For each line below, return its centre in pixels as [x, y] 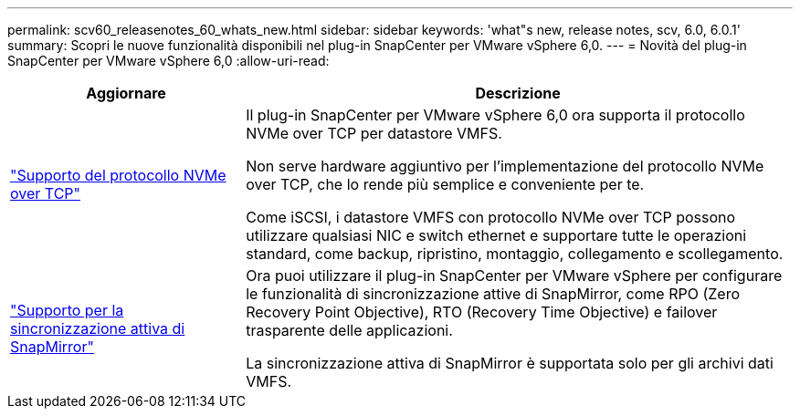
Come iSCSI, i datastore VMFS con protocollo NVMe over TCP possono [491, 217]
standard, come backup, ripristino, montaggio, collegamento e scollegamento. [515, 254]
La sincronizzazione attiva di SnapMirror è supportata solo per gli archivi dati [510, 363]
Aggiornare [126, 93]
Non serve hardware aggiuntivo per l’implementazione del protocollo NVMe [505, 166]
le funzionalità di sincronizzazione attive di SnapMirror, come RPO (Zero [493, 294]
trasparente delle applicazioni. [349, 330]
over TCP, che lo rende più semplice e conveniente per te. [445, 184]
